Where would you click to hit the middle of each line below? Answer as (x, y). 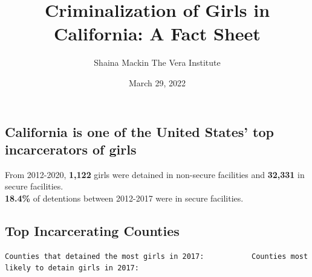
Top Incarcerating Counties (92, 230)
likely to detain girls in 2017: (72, 268)
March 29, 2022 (157, 82)
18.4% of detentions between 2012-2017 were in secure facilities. (124, 198)
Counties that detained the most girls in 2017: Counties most (157, 256)
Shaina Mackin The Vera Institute (157, 62)
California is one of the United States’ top (139, 131)
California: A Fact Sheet (157, 33)
